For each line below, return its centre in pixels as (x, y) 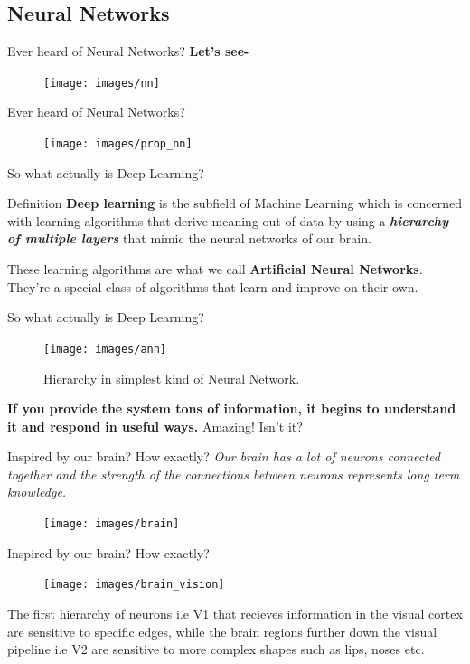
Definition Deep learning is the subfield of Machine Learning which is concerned (235, 203)
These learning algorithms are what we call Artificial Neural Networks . (215, 269)
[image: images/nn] (102, 83)
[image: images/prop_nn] (118, 144)
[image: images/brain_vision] (134, 585)
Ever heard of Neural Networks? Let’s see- (128, 51)
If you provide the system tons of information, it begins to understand (232, 408)
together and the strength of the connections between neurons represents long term (234, 474)
